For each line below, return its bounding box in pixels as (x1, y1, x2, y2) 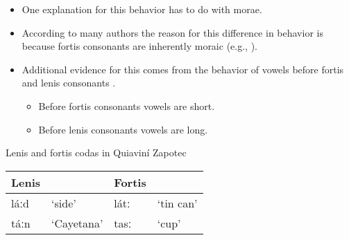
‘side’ (51, 194, 76, 211)
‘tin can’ (157, 194, 198, 211)
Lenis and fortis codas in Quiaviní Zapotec (6, 145, 187, 160)
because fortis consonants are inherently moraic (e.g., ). (22, 39, 257, 53)
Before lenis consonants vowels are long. (38, 122, 208, 136)
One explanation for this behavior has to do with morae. (22, 2, 262, 16)
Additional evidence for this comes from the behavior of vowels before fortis (22, 62, 344, 76)
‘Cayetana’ (51, 214, 103, 231)
